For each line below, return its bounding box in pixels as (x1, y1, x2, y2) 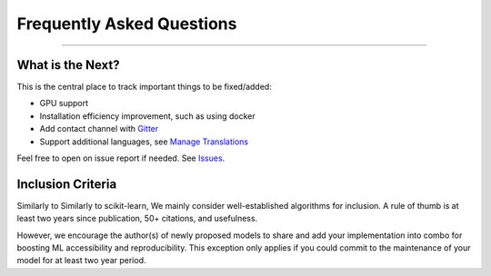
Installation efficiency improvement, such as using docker (39, 110, 256, 122)
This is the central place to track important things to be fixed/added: (16, 82, 272, 93)
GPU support (39, 98, 89, 109)
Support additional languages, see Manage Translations (39, 136, 249, 147)
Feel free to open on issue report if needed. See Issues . (16, 153, 225, 163)
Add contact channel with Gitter (39, 123, 159, 134)
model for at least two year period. (16, 255, 146, 266)
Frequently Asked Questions (16, 14, 237, 34)
